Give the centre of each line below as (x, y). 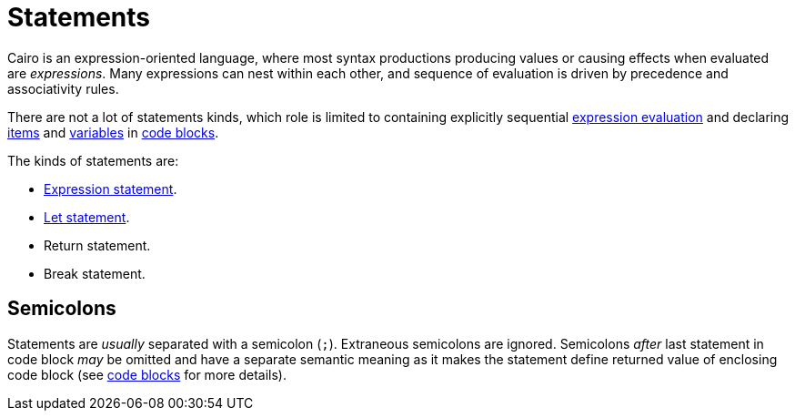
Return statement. (97, 245)
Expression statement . (111, 189)
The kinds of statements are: (93, 160)
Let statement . (87, 217)
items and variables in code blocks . (113, 132)
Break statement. (95, 273)
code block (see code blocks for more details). (147, 374)
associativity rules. (63, 88)
